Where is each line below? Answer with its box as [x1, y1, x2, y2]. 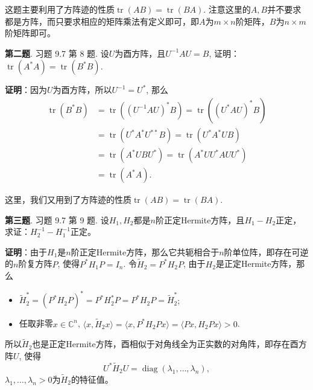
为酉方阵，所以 [52, 83, 112, 96]
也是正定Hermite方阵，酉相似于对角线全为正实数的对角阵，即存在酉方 [32, 337, 307, 350]
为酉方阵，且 [115, 46, 166, 59]
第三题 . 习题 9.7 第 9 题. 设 [5, 213, 109, 226]
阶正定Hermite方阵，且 [155, 213, 245, 226]
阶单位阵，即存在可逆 [224, 245, 309, 258]
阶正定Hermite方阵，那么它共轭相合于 [71, 245, 220, 258]
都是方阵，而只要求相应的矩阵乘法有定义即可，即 [5, 14, 199, 27]
